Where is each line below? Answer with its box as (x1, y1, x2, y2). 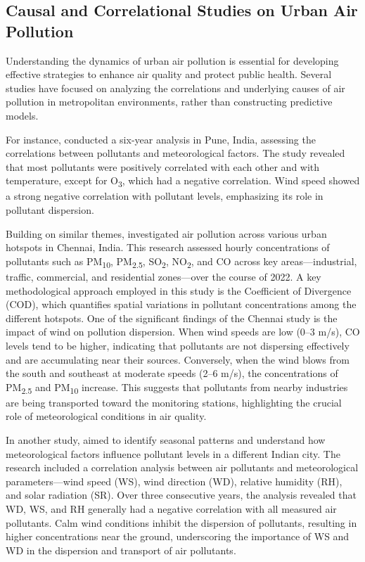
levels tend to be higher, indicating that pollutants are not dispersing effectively (6, 338, 350, 352)
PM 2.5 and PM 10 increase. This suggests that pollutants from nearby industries (6, 379, 348, 396)
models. (6, 108, 39, 122)
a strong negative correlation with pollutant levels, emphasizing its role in (6, 189, 324, 203)
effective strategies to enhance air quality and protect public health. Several (6, 67, 332, 82)
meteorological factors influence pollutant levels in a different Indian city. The (6, 446, 340, 461)
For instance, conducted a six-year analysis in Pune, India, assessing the (6, 132, 316, 146)
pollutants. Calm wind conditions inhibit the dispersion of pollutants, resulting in (6, 515, 357, 530)
